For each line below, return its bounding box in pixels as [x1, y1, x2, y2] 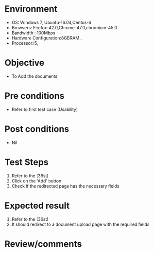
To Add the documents [11, 73, 58, 79]
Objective [4, 57, 45, 69]
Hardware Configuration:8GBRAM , [11, 35, 82, 41]
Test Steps [4, 157, 49, 167]
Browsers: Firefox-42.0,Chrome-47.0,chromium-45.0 [11, 24, 118, 30]
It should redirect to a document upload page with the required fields [11, 221, 150, 227]
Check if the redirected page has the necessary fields [11, 183, 120, 189]
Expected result [4, 200, 70, 211]
